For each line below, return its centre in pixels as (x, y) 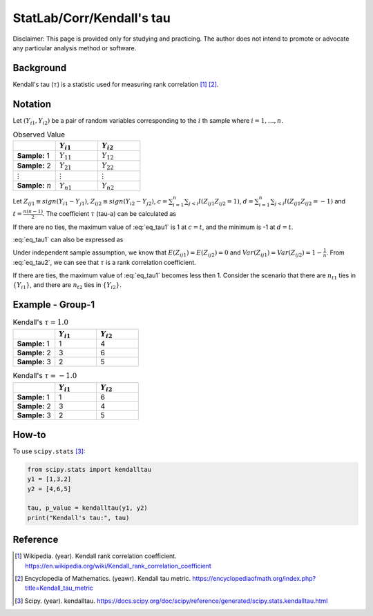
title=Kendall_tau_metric (59, 588)
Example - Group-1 (54, 305)
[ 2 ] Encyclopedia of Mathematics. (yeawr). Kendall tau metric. (103, 578)
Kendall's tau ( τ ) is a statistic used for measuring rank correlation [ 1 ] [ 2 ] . (116, 84)
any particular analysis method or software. (75, 48)
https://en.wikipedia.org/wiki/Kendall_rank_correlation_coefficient (118, 566)
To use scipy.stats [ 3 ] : (49, 451)
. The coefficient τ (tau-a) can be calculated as (109, 214)
